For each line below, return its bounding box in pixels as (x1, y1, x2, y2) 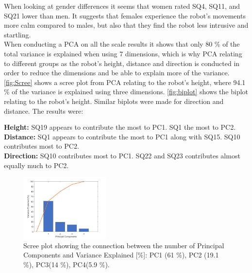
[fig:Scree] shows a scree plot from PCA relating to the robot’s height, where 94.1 (4, 77, 246, 87)
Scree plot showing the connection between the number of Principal (23, 240, 224, 250)
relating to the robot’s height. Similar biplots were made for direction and (4, 96, 224, 106)
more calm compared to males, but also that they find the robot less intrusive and (4, 20, 249, 30)
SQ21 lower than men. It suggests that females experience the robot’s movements (4, 10, 246, 20)
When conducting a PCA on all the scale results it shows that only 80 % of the (4, 39, 240, 49)
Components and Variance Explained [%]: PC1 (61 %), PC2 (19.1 (23, 250, 219, 260)
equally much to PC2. (4, 160, 69, 170)
